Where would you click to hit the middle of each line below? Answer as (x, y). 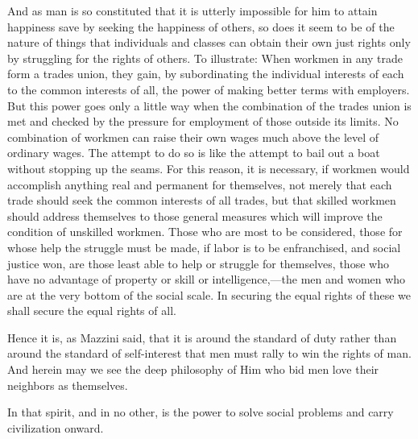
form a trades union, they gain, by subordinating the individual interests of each (206, 74)
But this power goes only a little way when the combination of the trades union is (209, 105)
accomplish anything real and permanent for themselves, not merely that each (200, 184)
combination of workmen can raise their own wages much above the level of (193, 137)
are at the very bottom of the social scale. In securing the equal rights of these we (209, 294)
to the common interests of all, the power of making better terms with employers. (209, 89)
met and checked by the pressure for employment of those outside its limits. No (203, 121)
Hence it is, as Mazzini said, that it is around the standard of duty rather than (202, 337)
